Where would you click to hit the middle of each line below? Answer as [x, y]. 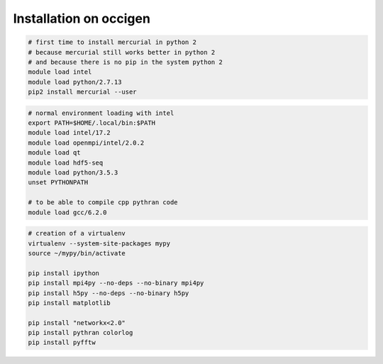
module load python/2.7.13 [75, 82]
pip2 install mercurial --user [83, 92]
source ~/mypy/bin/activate [77, 253]
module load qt [54, 153]
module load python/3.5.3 [73, 173]
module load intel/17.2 [70, 133]
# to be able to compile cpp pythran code [103, 203]
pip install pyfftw [62, 343]
